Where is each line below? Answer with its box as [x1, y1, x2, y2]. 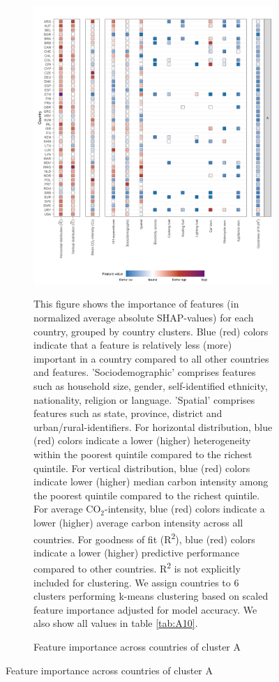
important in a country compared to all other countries [33, 351, 269, 365]
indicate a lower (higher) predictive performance [33, 545, 239, 559]
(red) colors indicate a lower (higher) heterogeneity [33, 433, 251, 448]
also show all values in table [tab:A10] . [33, 616, 198, 630]
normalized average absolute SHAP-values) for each [33, 310, 254, 325]
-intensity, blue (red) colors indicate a [105, 501, 265, 516]
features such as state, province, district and [33, 406, 223, 420]
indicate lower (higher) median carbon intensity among [33, 474, 269, 489]
